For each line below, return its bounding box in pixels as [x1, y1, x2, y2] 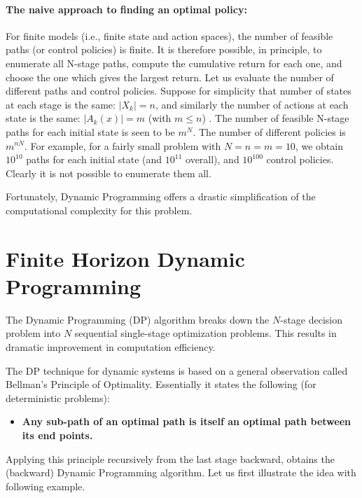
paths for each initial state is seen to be [6, 124, 175, 139]
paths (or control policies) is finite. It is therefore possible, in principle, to [6, 42, 322, 57]
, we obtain [295, 138, 343, 153]
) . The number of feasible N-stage [202, 111, 349, 125]
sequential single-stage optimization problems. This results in [74, 326, 337, 340]
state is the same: [6, 111, 81, 125]
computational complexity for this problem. [6, 202, 193, 217]
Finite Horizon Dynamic [6, 244, 245, 272]
